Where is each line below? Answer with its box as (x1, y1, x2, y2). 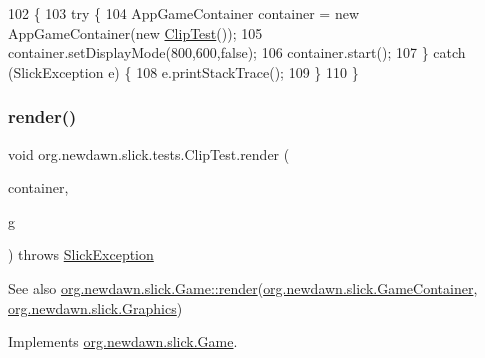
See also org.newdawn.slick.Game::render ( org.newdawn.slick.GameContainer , (8, 277, 478, 298)
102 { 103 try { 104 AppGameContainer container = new (8, 3, 359, 23)
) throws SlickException (8, 244, 154, 265)
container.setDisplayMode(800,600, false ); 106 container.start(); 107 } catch (8, 42, 466, 63)
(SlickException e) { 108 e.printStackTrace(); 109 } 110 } (8, 61, 359, 82)
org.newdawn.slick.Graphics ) (8, 297, 183, 318)
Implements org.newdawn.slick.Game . (8, 331, 238, 352)
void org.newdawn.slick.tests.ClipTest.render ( (8, 143, 290, 164)
